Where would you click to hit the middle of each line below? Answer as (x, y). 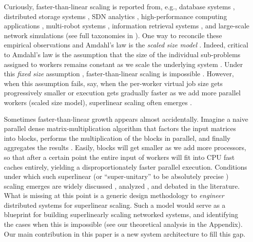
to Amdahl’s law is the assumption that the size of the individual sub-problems (122, 54)
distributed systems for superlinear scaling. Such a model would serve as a (115, 205)
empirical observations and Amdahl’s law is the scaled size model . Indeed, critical (126, 45)
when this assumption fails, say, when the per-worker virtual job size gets (113, 83)
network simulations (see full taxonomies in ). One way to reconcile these (113, 35)
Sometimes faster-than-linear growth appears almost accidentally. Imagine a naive (126, 119)
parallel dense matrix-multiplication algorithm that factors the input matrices (120, 128)
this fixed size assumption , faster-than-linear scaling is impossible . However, (119, 74)
